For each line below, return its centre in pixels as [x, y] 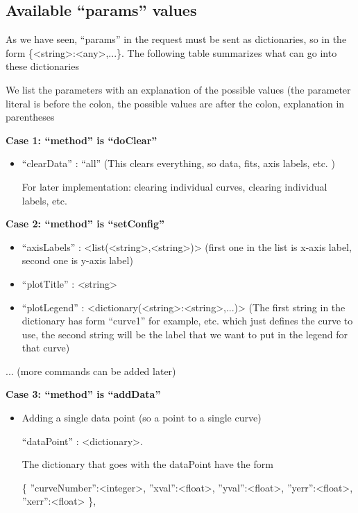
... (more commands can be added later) [91, 371]
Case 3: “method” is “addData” [83, 394]
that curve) [46, 348]
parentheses [30, 117]
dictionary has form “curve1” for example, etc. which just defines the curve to [187, 321]
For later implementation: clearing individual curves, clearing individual [174, 186]
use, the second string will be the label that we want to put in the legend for [185, 334]
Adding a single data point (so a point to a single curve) [142, 418]
